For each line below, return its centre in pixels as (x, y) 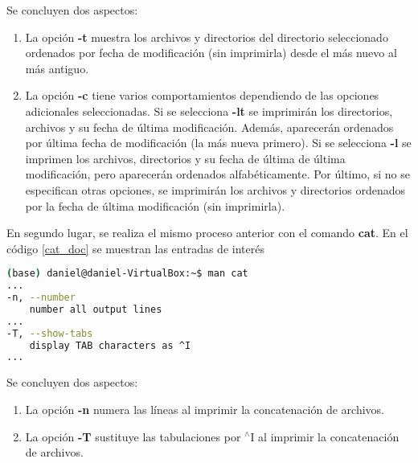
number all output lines (96, 309)
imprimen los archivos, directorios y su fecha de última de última (185, 158)
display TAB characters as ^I (110, 345)
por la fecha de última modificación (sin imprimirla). (155, 205)
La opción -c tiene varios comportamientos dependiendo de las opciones (202, 95)
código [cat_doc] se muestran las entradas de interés (135, 248)
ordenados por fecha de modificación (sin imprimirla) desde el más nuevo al (211, 53)
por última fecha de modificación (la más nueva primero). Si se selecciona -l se (218, 143)
